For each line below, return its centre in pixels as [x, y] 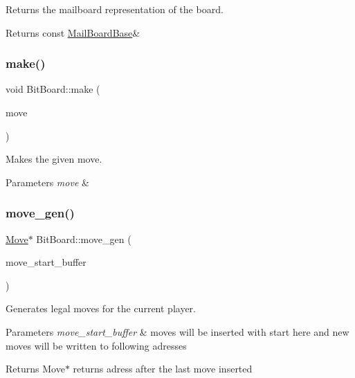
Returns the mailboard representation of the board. [115, 9]
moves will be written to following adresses [96, 345]
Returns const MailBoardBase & [73, 32]
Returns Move [35, 369]
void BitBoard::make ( [53, 89]
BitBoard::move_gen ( [84, 238]
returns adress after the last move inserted [163, 369]
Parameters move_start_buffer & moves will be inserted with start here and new [177, 331]
